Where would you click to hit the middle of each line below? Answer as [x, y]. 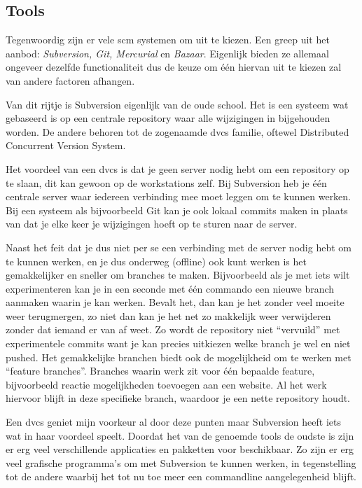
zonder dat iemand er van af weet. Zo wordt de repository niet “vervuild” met [173, 329]
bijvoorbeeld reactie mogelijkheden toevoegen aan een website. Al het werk [166, 384]
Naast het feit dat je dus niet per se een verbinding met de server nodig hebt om [179, 247]
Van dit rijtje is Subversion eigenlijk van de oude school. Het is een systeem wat [177, 104]
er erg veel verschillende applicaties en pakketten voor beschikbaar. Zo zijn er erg [180, 449]
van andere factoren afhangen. [70, 80]
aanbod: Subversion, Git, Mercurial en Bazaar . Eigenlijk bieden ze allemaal [167, 53]
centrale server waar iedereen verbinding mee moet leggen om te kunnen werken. [179, 196]
